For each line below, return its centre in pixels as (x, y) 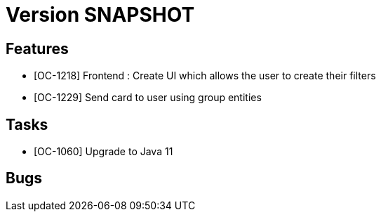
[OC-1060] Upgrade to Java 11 (103, 152)
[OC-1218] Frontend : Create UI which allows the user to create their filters (205, 76)
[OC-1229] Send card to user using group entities (148, 98)
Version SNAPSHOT (100, 15)
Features (37, 48)
